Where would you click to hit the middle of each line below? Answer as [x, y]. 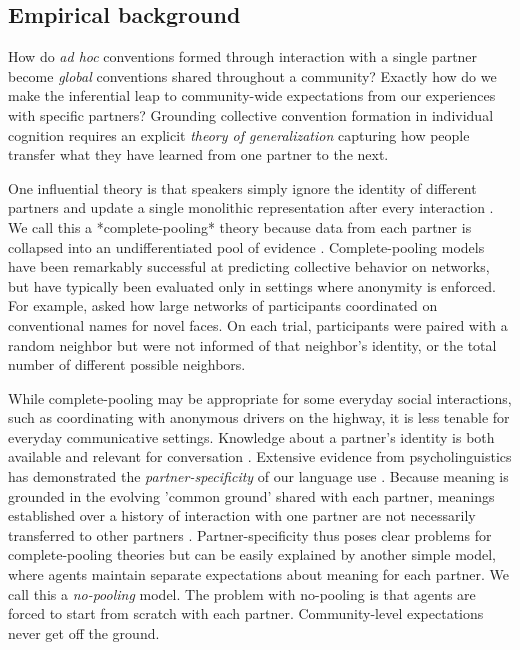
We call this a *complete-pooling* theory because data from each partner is [240, 226]
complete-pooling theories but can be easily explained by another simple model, [252, 554]
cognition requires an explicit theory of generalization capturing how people [239, 134]
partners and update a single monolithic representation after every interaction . [251, 207]
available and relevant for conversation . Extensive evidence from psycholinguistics [260, 456]
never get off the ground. [84, 632]
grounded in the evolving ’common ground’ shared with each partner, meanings [251, 495]
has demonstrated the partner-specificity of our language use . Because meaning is [258, 476]
